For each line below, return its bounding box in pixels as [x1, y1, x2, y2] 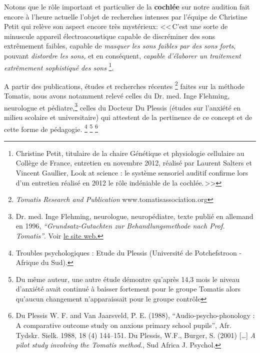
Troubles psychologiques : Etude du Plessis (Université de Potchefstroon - [15, 247, 242, 257]
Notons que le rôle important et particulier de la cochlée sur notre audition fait [4, 1, 250, 11]
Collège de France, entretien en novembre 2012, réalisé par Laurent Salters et [15, 157, 252, 168]
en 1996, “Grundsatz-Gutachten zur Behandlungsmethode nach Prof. [15, 220, 225, 231]
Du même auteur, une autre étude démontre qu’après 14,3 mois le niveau [15, 273, 240, 284]
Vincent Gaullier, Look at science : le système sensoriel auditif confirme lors [15, 167, 248, 177]
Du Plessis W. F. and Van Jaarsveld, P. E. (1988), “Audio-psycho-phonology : [15, 310, 255, 320]
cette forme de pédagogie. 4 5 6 [4, 122, 98, 134]
